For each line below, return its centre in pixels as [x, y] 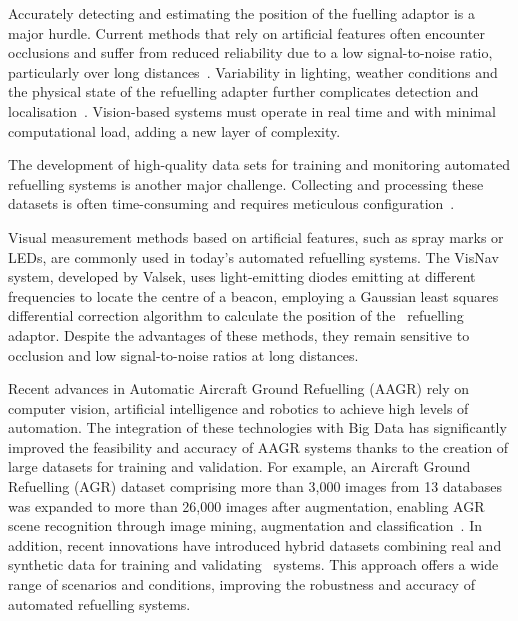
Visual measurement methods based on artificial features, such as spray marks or [256, 236]
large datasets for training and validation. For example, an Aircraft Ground [239, 466]
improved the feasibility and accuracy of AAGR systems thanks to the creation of [258, 446]
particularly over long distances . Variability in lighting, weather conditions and [253, 71]
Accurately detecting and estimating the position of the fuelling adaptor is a [241, 13]
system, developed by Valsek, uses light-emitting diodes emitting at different [242, 276]
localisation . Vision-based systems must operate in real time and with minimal [252, 110]
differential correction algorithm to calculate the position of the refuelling [236, 315]
